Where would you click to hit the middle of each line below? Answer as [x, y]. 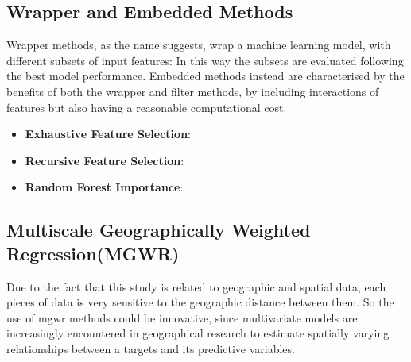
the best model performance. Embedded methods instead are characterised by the [205, 76]
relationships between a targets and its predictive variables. [151, 348]
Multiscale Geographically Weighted [159, 230]
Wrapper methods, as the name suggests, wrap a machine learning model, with [199, 45]
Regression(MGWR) [93, 253]
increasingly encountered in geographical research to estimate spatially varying [198, 333]
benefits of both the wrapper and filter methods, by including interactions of [193, 91]
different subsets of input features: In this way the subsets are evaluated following [205, 60]
